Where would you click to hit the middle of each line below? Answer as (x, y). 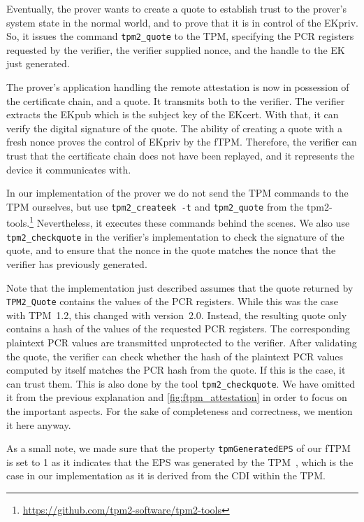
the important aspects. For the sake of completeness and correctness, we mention (180, 411)
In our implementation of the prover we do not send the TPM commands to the (177, 193)
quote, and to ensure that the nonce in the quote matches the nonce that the (171, 250)
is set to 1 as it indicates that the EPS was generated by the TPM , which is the (180, 461)
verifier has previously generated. (77, 263)
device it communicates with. (69, 169)
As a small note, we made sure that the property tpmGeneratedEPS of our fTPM (179, 448)
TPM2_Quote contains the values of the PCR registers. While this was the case (173, 301)
